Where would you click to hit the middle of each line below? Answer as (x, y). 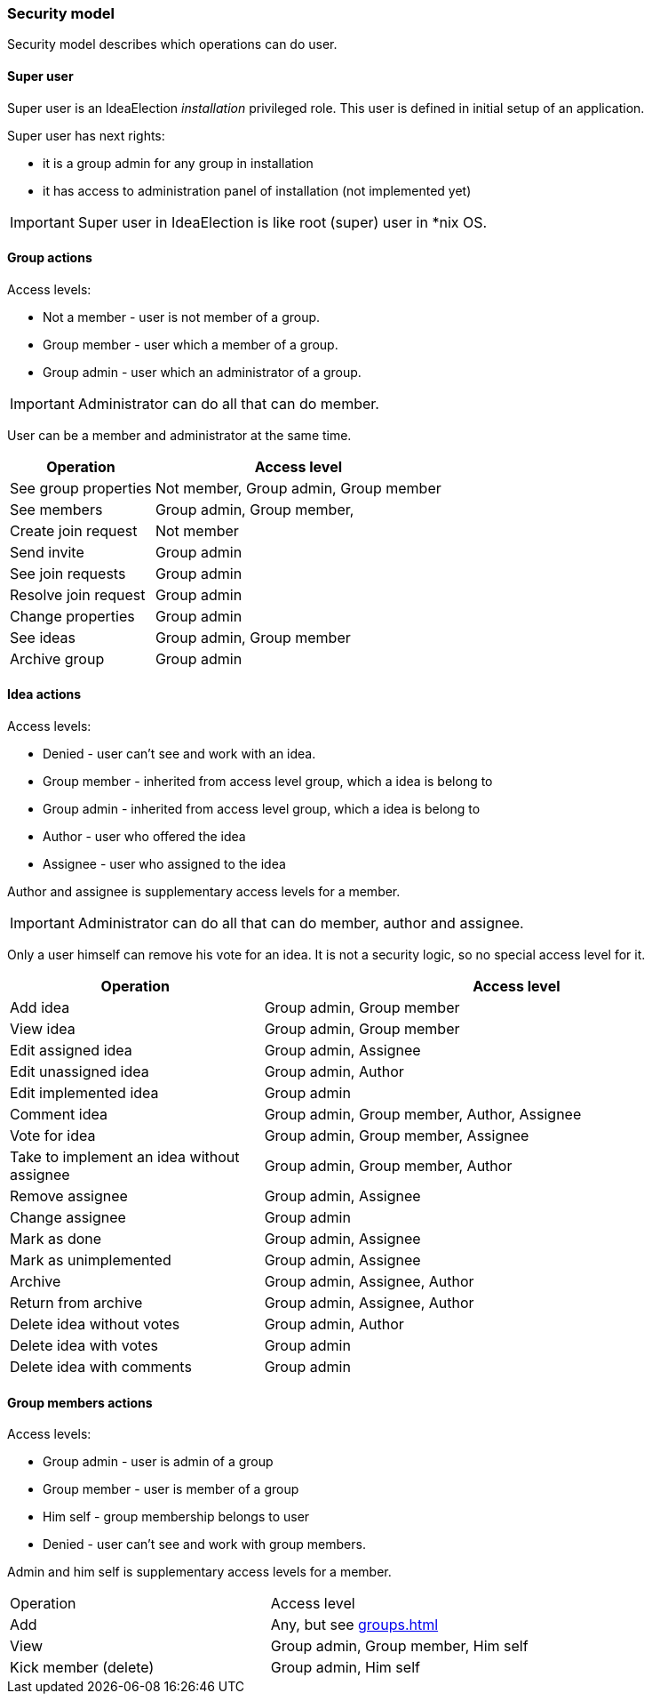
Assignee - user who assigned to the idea (164, 864)
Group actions (50, 258)
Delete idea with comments (101, 1367)
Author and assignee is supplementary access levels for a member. (204, 892)
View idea (43, 1029)
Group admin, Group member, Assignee (397, 1136)
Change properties (72, 616)
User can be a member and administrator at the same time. (179, 435)
